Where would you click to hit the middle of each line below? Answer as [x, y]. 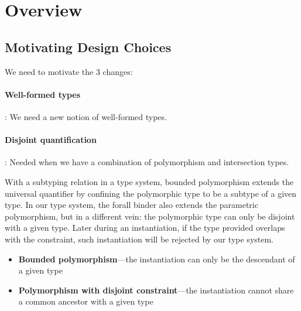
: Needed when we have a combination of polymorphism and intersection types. [147, 162]
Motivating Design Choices [88, 47]
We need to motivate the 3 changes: [69, 71]
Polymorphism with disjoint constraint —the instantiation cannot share [156, 290]
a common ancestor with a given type [86, 301]
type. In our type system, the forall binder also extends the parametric [131, 205]
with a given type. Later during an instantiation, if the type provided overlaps [145, 228]
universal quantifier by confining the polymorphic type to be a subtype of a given [151, 193]
